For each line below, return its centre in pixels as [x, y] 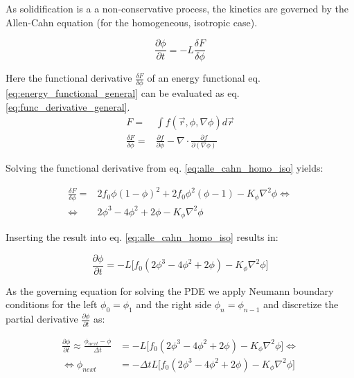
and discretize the [301, 304]
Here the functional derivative [69, 78]
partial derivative [42, 319]
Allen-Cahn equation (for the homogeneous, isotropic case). [132, 22]
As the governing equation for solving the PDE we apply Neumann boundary [170, 290]
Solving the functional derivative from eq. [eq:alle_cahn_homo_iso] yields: [165, 168]
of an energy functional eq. [204, 78]
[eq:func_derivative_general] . [68, 106]
